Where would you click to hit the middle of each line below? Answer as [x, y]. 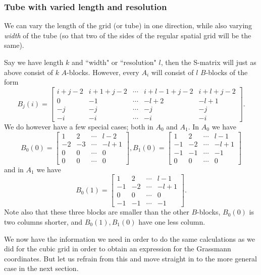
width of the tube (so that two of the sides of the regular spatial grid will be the [128, 35]
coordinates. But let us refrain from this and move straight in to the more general [130, 258]
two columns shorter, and [43, 221]
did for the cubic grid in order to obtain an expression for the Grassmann [118, 249]
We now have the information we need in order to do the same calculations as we [129, 238]
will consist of [172, 72]
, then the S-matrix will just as [208, 62]
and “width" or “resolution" [114, 62]
